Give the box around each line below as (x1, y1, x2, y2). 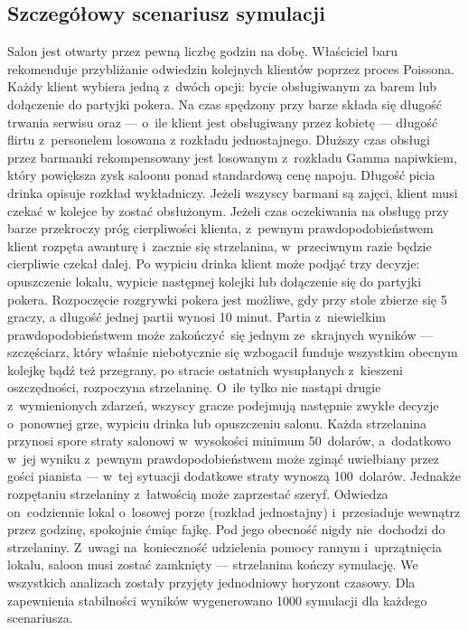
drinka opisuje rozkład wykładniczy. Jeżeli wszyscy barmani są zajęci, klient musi (7, 183, 458, 202)
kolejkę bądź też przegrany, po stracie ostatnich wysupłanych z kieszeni (7, 360, 403, 379)
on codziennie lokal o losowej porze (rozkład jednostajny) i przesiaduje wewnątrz (7, 502, 461, 521)
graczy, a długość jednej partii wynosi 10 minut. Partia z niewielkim (7, 307, 386, 326)
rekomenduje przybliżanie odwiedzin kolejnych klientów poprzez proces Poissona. (7, 59, 454, 78)
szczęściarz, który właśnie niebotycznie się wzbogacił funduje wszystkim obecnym (7, 343, 458, 362)
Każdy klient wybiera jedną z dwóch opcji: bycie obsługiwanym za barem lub (7, 77, 437, 96)
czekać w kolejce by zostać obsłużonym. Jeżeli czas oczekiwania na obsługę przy (7, 201, 449, 220)
